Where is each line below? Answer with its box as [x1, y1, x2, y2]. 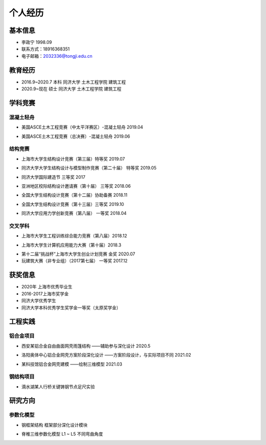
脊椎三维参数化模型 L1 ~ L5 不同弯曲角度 [21, 431, 103, 437]
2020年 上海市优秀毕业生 [21, 284, 72, 290]
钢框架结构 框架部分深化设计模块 [21, 422, 88, 428]
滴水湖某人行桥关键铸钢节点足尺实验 [21, 383, 95, 390]
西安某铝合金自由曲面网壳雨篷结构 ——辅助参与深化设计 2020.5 [21, 343, 151, 349]
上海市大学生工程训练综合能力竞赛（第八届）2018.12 [21, 233, 128, 239]
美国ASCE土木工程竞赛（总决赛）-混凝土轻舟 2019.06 [21, 133, 131, 139]
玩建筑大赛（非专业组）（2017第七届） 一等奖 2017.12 [21, 258, 128, 264]
